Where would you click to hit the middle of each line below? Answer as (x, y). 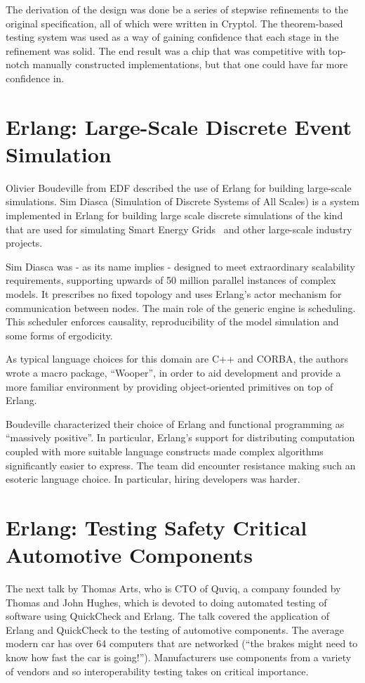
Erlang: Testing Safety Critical (157, 527)
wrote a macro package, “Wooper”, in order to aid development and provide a (173, 372)
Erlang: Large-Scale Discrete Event (179, 126)
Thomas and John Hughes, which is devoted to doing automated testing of (166, 602)
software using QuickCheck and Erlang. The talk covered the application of (167, 616)
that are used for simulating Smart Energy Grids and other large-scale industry (179, 229)
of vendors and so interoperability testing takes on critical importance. (157, 671)
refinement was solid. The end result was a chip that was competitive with (166, 50)
